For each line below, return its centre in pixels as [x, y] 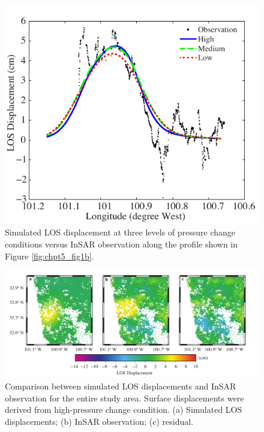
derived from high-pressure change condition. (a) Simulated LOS [124, 410]
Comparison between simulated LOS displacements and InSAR [121, 386]
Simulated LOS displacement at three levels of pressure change [120, 232]
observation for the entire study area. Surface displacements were [124, 398]
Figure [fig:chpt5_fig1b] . [49, 256]
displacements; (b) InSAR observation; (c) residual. [99, 421]
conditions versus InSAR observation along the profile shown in [121, 244]
